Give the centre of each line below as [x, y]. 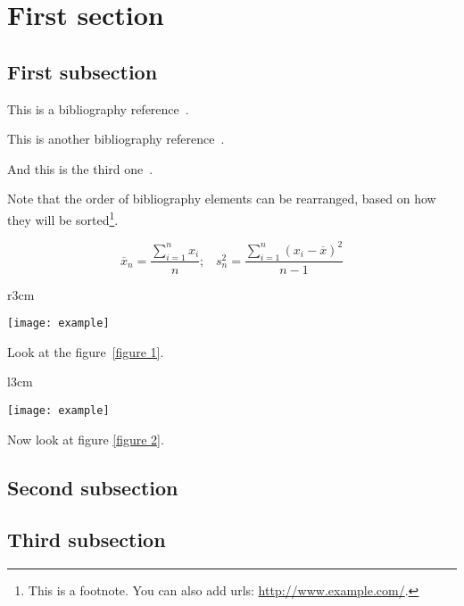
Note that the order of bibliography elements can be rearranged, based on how [222, 199]
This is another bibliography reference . [116, 139]
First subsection [83, 71]
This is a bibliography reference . [98, 108]
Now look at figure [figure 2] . [86, 439]
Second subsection [93, 487]
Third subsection [87, 540]
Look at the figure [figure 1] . [86, 351]
